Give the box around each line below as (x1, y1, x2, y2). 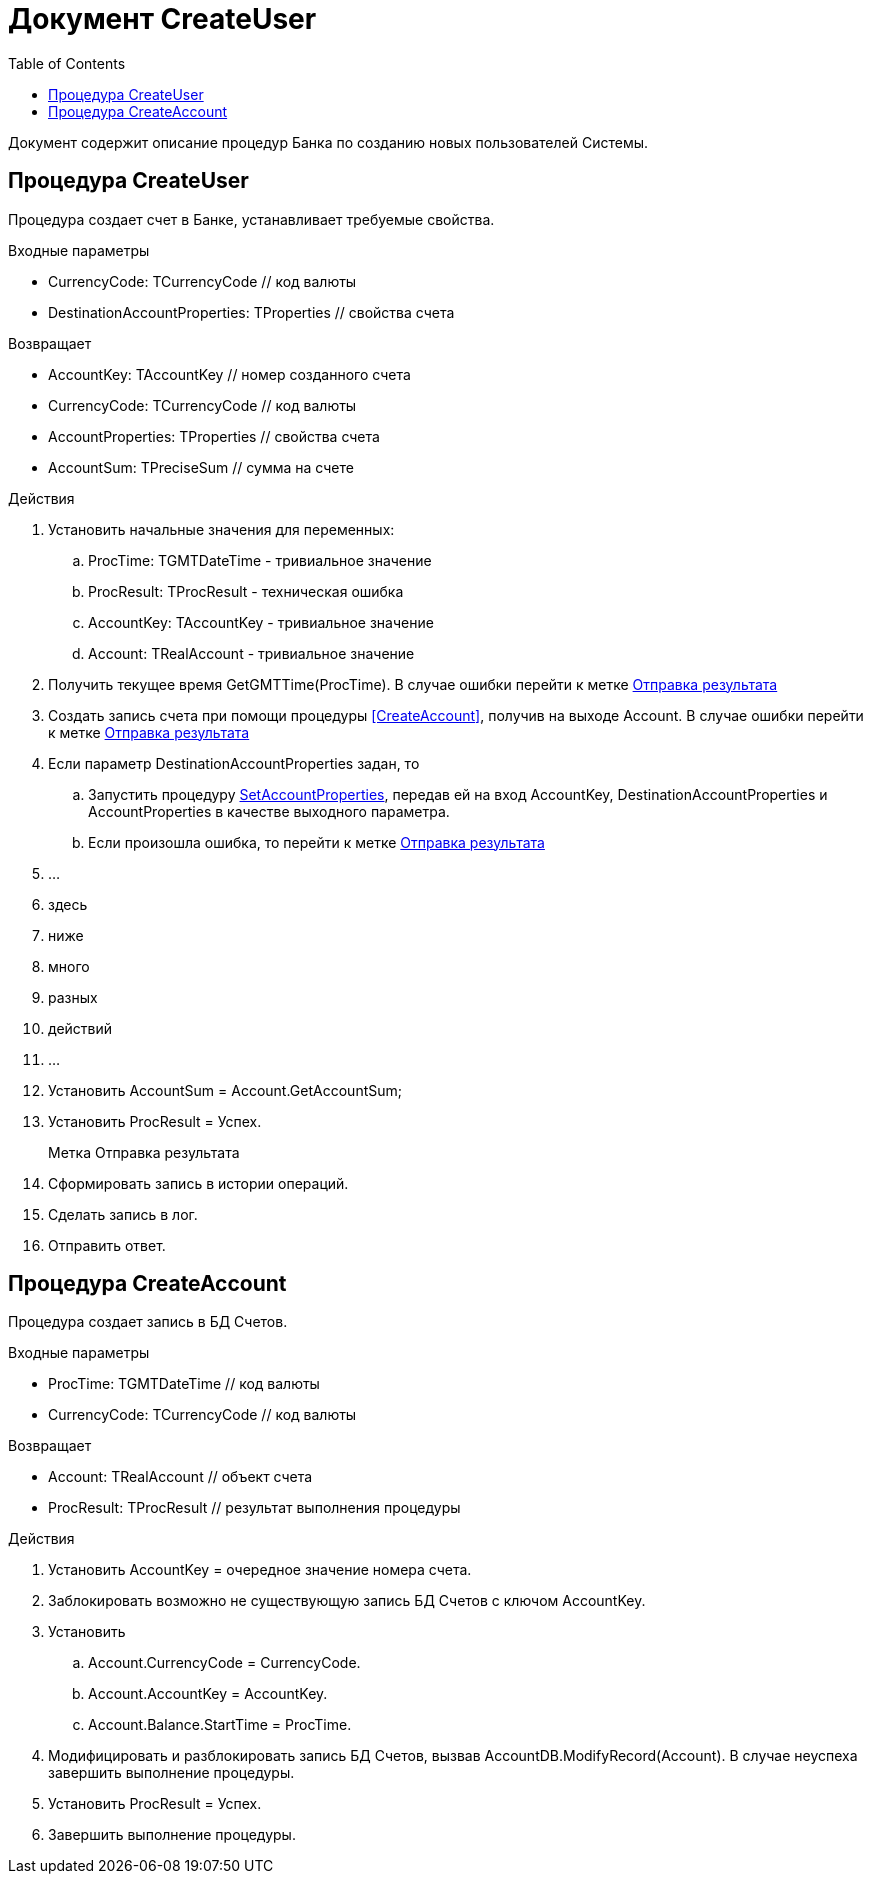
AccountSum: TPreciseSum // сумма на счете (48, 458, 354, 476)
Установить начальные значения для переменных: (48, 520, 395, 538)
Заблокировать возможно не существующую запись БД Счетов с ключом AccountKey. (48, 1592, 646, 1610)
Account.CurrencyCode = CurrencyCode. (88, 1654, 361, 1672)
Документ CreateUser (8, 2, 317, 36)
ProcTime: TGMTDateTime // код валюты (48, 1375, 320, 1393)
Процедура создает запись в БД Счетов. (8, 1313, 288, 1331)
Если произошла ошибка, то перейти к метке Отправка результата (88, 833, 545, 851)
